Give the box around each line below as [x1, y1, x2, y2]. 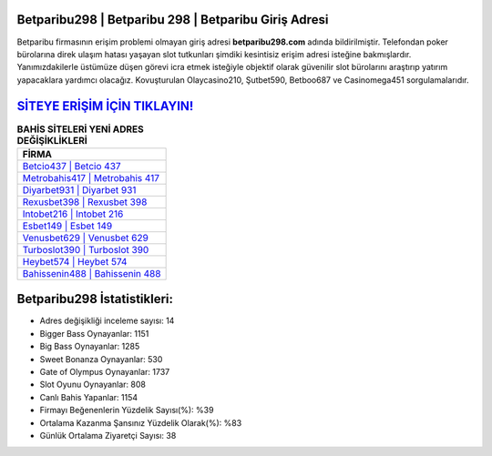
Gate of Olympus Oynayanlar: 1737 [39, 367, 170, 378]
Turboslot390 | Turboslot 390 [22, 243, 149, 256]
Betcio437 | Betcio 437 [22, 159, 122, 172]
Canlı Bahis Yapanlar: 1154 [39, 391, 138, 402]
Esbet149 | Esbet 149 [22, 219, 113, 232]
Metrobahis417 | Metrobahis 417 [22, 171, 159, 184]
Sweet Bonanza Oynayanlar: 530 [39, 353, 163, 364]
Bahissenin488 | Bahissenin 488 [22, 267, 161, 279]
